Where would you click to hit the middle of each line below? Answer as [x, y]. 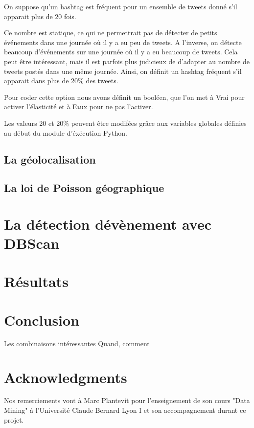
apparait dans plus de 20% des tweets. [61, 81]
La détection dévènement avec [108, 224]
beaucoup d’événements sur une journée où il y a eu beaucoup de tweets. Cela [121, 52]
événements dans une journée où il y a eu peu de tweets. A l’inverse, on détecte [123, 42]
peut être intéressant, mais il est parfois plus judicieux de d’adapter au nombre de [127, 61]
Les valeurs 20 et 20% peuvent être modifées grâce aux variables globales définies [125, 123]
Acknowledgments [66, 377]
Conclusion [42, 320]
